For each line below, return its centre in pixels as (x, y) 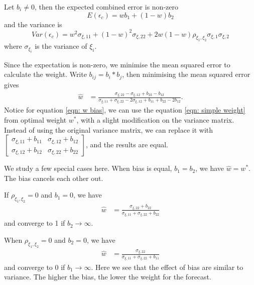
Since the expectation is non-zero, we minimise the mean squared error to (117, 64)
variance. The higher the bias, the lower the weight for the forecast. (108, 277)
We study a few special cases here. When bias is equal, (88, 168)
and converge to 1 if (35, 223)
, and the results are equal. (127, 145)
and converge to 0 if (35, 267)
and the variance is (33, 24)
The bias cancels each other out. (54, 178)
